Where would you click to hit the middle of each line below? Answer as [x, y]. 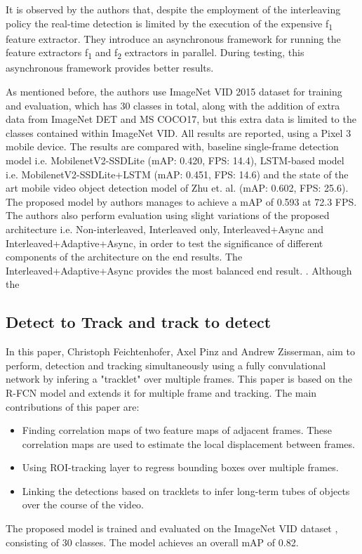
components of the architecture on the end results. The [124, 257]
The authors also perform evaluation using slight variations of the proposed [168, 215]
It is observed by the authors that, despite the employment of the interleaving [173, 9]
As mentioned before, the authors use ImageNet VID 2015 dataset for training [174, 92]
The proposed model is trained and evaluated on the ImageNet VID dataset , [172, 528]
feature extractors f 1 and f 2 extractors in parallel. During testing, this [155, 53]
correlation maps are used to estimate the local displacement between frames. [188, 443]
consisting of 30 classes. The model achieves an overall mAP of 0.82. [152, 542]
